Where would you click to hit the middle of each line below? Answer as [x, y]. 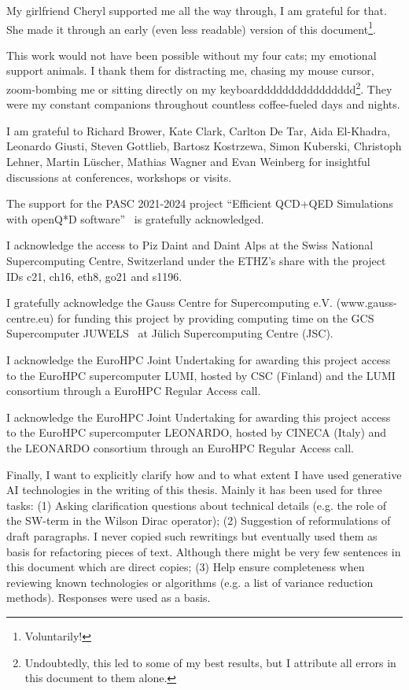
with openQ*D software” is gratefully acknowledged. [135, 218]
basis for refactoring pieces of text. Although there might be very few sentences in [204, 551]
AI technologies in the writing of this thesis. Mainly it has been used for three [194, 490]
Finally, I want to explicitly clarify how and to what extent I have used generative [204, 474]
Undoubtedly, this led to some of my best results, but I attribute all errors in [210, 662]
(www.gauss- [367, 303]
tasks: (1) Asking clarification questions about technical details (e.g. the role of [197, 505]
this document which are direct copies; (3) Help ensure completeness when [186, 567]
